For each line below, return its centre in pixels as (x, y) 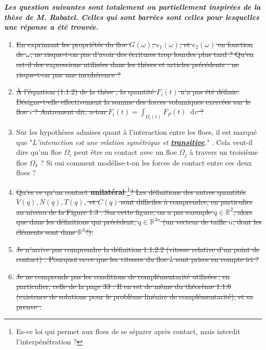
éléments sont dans (46, 232)
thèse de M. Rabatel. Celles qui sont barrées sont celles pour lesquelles (132, 17)
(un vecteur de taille (194, 222)
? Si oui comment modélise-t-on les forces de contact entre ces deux (146, 162)
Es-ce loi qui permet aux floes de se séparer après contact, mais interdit (128, 331)
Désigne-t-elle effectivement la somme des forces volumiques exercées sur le (133, 101)
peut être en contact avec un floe (125, 152)
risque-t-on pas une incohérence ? (68, 74)
